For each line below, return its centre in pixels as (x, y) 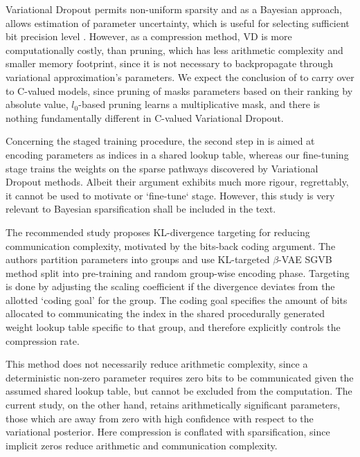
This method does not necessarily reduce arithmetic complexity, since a (157, 364)
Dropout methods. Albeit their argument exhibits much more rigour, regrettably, (177, 182)
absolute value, (37, 104)
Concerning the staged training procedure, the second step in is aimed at (160, 141)
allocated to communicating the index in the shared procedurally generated (165, 313)
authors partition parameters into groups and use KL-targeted (138, 259)
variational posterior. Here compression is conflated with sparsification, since (168, 432)
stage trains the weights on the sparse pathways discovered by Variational (162, 168)
